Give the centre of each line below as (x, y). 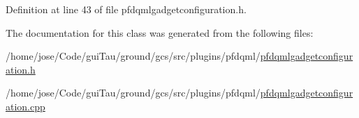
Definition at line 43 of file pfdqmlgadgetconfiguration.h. (126, 9)
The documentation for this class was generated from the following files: (160, 32)
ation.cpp (25, 106)
